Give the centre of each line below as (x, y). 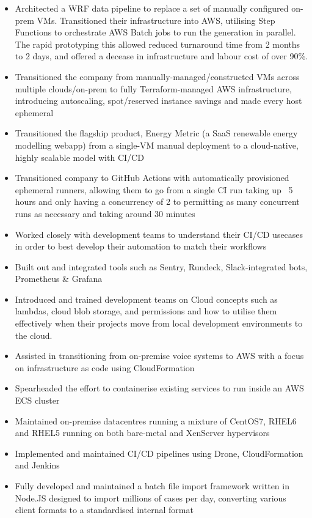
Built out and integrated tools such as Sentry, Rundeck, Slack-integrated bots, (161, 266)
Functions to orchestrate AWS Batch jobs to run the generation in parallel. (155, 32)
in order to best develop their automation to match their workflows (141, 246)
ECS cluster (37, 400)
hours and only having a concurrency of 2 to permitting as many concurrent (157, 202)
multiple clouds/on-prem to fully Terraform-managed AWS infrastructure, (153, 88)
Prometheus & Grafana (59, 279)
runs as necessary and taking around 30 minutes (105, 213)
